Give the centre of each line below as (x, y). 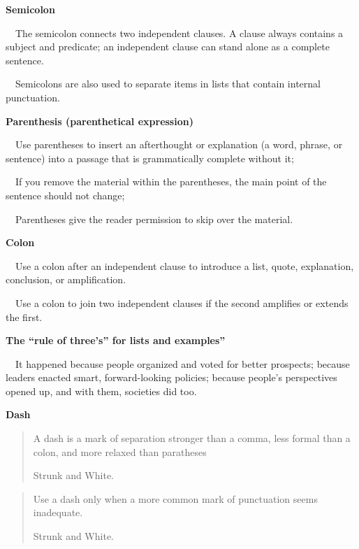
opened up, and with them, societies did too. (101, 391)
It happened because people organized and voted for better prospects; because (182, 363)
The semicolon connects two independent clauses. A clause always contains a (179, 33)
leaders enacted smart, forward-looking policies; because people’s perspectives (171, 377)
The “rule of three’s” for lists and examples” (116, 340)
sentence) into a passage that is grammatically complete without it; (150, 158)
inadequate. (58, 512)
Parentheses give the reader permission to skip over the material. (154, 219)
